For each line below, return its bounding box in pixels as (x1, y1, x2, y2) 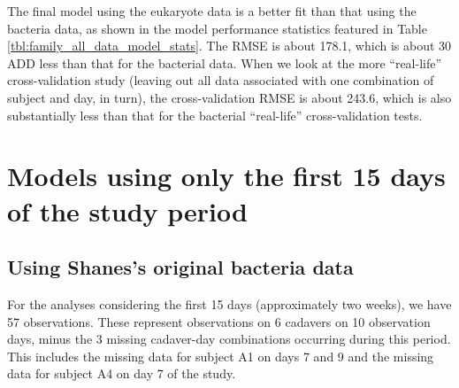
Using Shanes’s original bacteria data (7, 253, 354, 281)
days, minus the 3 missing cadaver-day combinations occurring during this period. (7, 330, 451, 348)
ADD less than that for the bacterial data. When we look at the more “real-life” (7, 53, 442, 72)
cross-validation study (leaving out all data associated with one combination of (7, 71, 434, 89)
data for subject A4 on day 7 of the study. (7, 364, 236, 383)
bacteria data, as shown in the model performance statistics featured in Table (7, 19, 427, 37)
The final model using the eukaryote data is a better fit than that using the (7, 2, 417, 19)
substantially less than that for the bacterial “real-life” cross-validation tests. (7, 105, 423, 124)
